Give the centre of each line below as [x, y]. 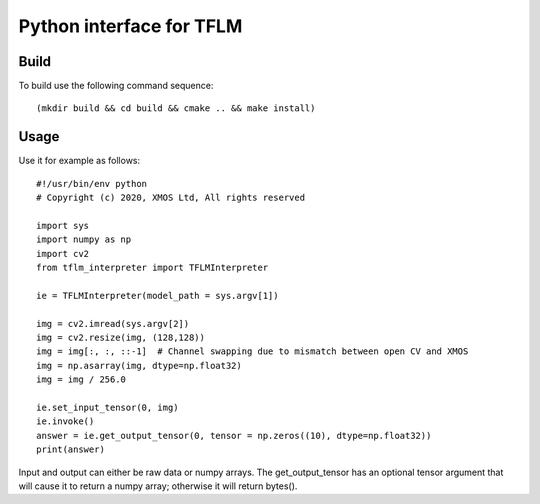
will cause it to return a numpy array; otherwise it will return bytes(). [158, 486]
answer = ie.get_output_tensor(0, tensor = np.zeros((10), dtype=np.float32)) [234, 435]
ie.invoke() [65, 421]
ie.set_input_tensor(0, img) [107, 407]
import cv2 [63, 253]
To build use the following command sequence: [116, 86]
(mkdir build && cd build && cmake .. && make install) [176, 108]
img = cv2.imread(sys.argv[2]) [113, 323]
